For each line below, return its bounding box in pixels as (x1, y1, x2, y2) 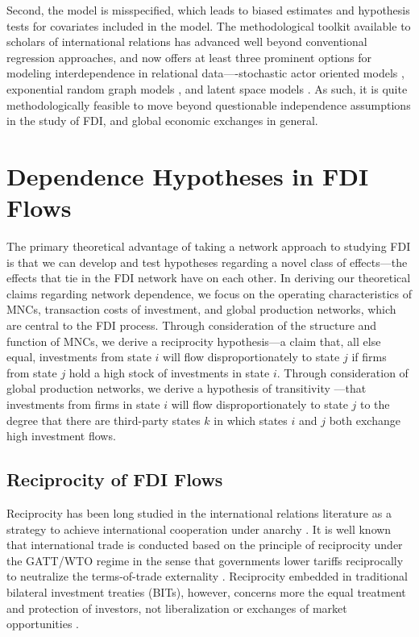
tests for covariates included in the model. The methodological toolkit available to (6, 17, 411, 34)
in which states (214, 411, 288, 428)
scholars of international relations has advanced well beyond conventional (6, 33, 367, 50)
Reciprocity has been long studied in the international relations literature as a (6, 504, 392, 521)
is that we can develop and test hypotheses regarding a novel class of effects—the (6, 253, 408, 270)
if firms (351, 348, 387, 365)
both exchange (329, 411, 400, 428)
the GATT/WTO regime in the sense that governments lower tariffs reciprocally (6, 552, 404, 568)
